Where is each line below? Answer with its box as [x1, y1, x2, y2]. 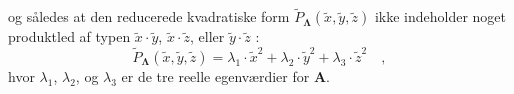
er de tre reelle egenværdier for [121, 66, 310, 87]
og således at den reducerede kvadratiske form [8, 6, 290, 27]
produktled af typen [8, 26, 131, 47]
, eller [189, 26, 225, 47]
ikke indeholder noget [374, 6, 506, 27]
